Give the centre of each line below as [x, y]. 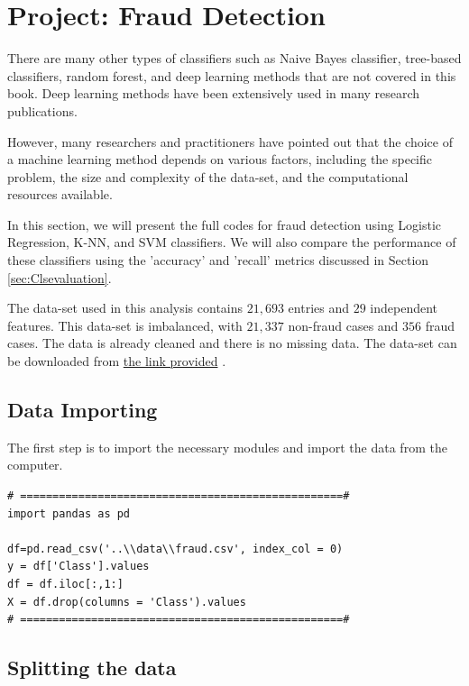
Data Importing [83, 410]
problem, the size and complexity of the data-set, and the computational [208, 176]
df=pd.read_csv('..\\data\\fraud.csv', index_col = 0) [175, 549]
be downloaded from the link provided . [117, 361]
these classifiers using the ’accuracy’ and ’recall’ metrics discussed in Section [218, 260]
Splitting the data [92, 668]
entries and [318, 308]
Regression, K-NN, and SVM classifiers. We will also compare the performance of [232, 242]
